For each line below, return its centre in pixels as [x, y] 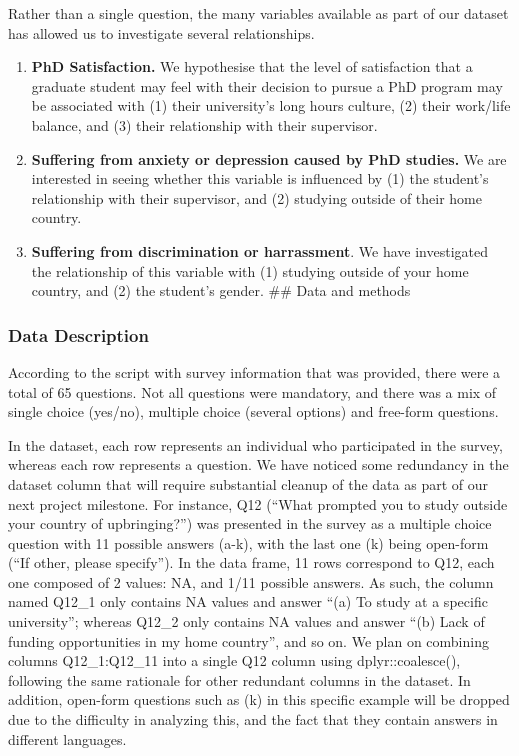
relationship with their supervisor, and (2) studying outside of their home [256, 197]
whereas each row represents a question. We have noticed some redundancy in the [258, 464]
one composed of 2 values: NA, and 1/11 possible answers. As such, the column [251, 581]
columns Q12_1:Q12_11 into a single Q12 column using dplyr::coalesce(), [234, 660]
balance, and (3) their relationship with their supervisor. [204, 124]
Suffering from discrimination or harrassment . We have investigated [259, 250]
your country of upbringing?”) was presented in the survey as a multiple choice [250, 523]
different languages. [67, 738]
